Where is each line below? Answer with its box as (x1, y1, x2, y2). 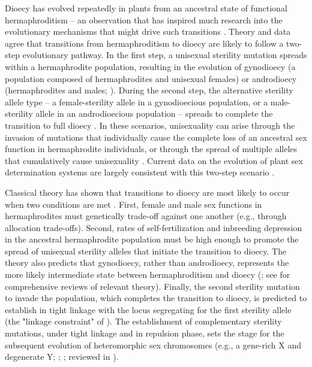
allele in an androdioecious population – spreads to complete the (35, 107, 273, 120)
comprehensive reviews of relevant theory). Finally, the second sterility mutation (5, 280, 300, 292)
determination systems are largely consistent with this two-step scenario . (5, 166, 275, 178)
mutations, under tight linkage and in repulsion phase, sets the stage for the (5, 327, 284, 339)
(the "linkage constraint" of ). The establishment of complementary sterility (5, 315, 282, 327)
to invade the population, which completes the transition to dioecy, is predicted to (5, 292, 307, 304)
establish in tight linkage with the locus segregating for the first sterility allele (5, 303, 292, 316)
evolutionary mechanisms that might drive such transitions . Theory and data (5, 25, 291, 38)
